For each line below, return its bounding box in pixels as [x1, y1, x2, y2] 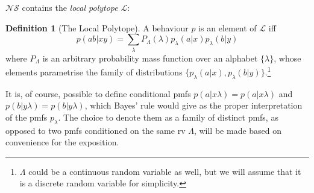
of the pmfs [5, 110, 48, 123]
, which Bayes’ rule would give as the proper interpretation [84, 99, 303, 112]
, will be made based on [193, 124, 282, 136]
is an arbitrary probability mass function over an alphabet [42, 51, 258, 64]
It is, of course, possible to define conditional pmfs [5, 87, 191, 100]
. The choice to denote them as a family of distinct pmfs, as [58, 110, 278, 123]
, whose [274, 51, 301, 64]
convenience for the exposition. [5, 136, 119, 148]
